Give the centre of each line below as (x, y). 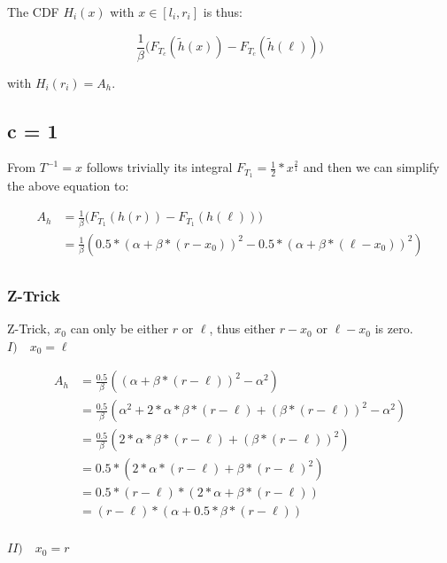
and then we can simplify (371, 167)
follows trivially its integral (159, 167)
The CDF (33, 12)
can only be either (119, 328)
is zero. (394, 328)
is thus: (223, 12)
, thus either (242, 328)
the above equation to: (68, 186)
